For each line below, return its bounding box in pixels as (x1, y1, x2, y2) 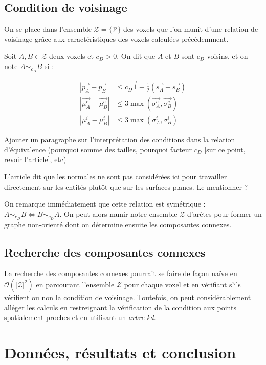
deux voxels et (49, 51, 94, 61)
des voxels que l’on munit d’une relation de (123, 24, 258, 34)
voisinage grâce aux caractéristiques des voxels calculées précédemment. (4, 33, 229, 44)
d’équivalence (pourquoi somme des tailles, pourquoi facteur (4, 144, 192, 154)
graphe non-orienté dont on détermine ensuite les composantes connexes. (4, 219, 232, 230)
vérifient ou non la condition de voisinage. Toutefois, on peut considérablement (4, 291, 251, 302)
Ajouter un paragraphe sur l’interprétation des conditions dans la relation (4, 134, 235, 145)
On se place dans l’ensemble (4, 24, 92, 34)
